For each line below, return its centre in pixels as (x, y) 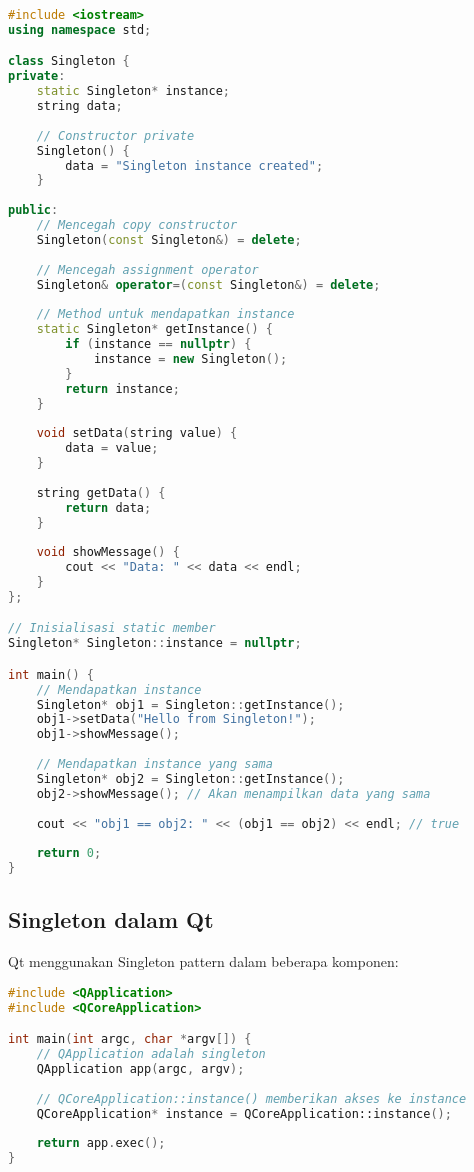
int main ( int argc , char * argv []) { (130, 1039)
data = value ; (112, 448)
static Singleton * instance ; (133, 91)
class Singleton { (69, 61)
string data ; (79, 106)
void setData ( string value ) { (137, 433)
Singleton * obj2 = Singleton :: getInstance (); (190, 778)
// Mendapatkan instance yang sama (154, 764)
